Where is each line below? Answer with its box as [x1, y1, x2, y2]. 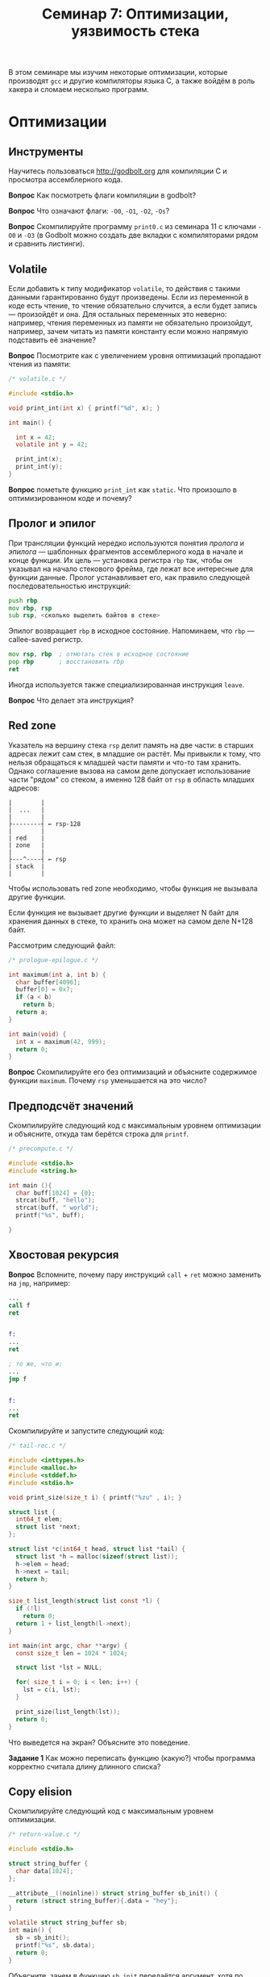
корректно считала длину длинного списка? [8, 1762, 161, 1771]
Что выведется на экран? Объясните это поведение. [8, 1737, 191, 1747]
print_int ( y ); [15, 463, 63, 471]
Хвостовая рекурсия [8, 1248, 119, 1262]
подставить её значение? [8, 336, 97, 344]
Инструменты [8, 144, 84, 158]
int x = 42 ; [15, 433, 56, 441]
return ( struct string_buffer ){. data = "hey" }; [15, 1896, 179, 1904]
